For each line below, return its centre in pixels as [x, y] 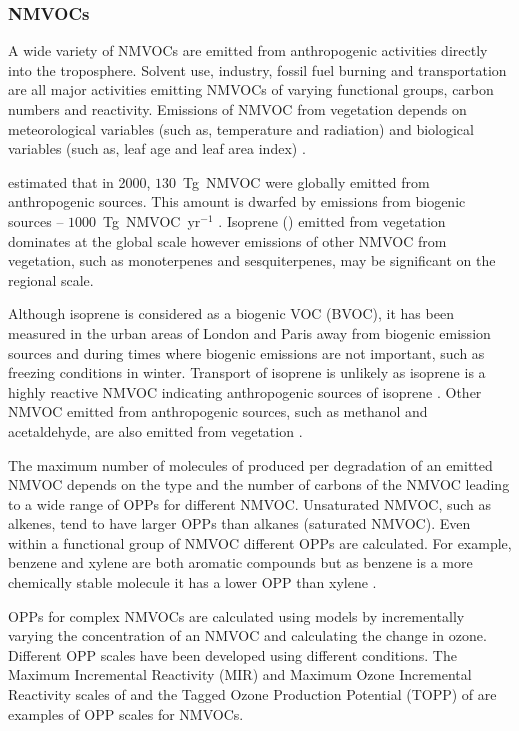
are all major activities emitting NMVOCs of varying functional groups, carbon [251, 89]
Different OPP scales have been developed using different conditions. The [232, 654]
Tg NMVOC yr [152, 220]
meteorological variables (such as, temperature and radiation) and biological [241, 128]
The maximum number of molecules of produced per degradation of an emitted [250, 464]
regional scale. [51, 279]
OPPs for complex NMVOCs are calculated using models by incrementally [236, 615]
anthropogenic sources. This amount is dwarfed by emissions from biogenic [237, 201]
